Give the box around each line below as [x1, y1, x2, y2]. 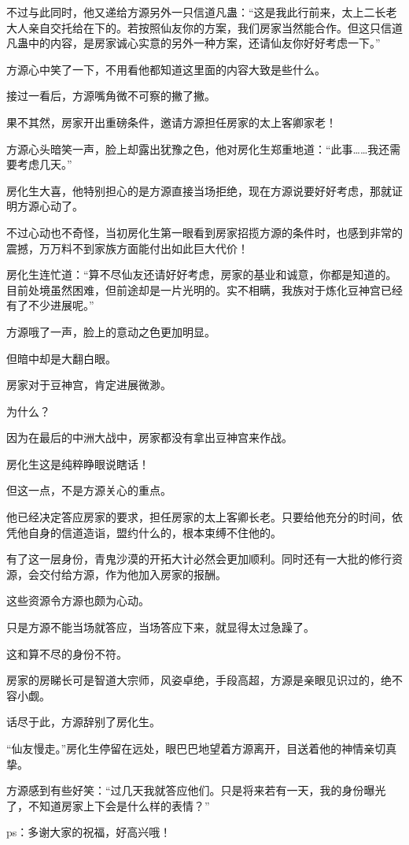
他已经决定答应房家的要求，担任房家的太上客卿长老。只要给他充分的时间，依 [6, 509, 403, 525]
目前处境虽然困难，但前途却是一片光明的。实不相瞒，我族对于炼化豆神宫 [6, 281, 381, 298]
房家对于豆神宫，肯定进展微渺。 [6, 376, 171, 393]
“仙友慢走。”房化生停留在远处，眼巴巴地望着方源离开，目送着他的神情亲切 [6, 740, 386, 756]
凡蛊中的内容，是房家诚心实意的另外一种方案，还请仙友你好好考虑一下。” [6, 35, 381, 51]
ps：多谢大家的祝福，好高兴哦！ [6, 824, 171, 840]
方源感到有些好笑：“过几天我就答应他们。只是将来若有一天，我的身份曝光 [6, 782, 386, 799]
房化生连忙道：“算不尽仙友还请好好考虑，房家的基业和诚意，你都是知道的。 [6, 266, 397, 283]
